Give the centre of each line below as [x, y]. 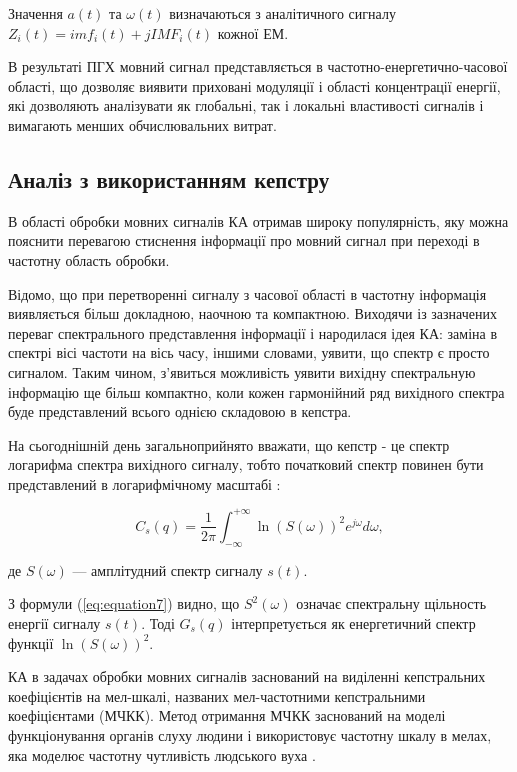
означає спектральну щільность [391, 603]
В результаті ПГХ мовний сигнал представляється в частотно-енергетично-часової [258, 66]
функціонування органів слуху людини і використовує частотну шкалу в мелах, [250, 734]
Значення [35, 13]
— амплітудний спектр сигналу [167, 569]
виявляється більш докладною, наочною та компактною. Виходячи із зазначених [252, 313]
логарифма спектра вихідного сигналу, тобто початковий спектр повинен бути [246, 464]
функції [31, 642]
